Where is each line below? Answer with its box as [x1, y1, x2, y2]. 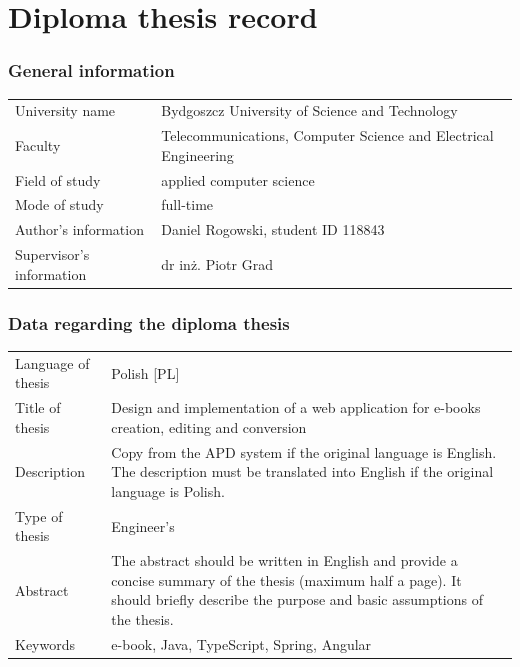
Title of [15, 397, 61, 418]
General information [8, 58, 175, 83]
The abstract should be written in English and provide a [111, 550, 458, 571]
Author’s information [15, 219, 144, 240]
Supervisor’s [15, 244, 90, 265]
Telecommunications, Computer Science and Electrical [161, 125, 494, 146]
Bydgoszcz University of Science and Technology [161, 100, 458, 121]
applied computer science [161, 169, 315, 190]
